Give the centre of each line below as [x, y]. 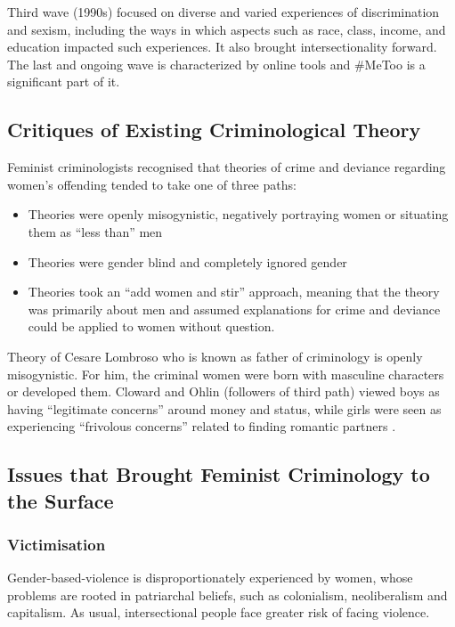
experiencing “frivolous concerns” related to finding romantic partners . [202, 426]
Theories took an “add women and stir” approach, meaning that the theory [234, 292]
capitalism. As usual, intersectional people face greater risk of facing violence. [219, 612]
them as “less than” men [95, 231]
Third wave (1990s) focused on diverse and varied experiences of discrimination [223, 12]
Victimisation [57, 544]
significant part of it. [64, 81]
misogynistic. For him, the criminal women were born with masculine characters [226, 374]
